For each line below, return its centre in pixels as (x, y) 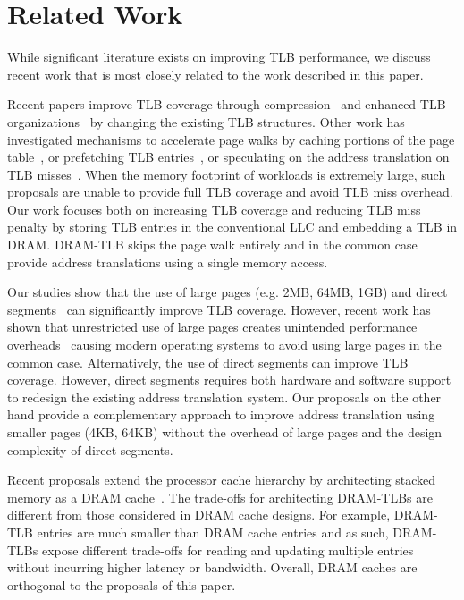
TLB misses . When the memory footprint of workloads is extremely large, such (227, 174)
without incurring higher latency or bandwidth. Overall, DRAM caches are (212, 567)
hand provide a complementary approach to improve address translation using (221, 414)
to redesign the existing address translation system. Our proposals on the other (224, 397)
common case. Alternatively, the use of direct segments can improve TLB (208, 362)
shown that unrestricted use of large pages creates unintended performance (212, 327)
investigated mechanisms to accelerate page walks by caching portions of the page (231, 139)
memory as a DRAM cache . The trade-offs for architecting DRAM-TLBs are (220, 497)
